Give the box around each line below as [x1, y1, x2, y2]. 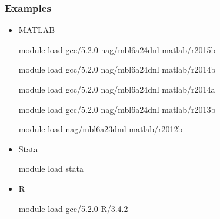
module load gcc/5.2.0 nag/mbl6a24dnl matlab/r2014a [18, 83, 215, 95]
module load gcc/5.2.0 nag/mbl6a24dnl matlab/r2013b [18, 103, 216, 115]
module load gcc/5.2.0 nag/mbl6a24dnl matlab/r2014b [18, 63, 216, 76]
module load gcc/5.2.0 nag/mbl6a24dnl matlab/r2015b [18, 43, 216, 55]
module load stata [18, 162, 84, 175]
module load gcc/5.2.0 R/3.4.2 [18, 202, 128, 214]
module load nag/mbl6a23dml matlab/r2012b [18, 123, 183, 135]
